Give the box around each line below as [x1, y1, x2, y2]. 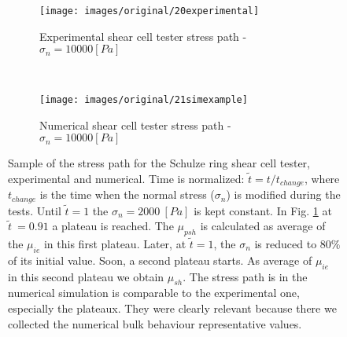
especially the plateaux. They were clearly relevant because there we [8, 299, 337, 316]
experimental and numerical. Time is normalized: [8, 170, 245, 186]
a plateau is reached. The [52, 218, 174, 234]
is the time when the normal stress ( [39, 186, 215, 203]
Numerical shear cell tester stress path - [39, 116, 231, 133]
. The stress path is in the [183, 268, 308, 284]
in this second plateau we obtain [8, 268, 164, 284]
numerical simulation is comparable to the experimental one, [8, 284, 300, 301]
